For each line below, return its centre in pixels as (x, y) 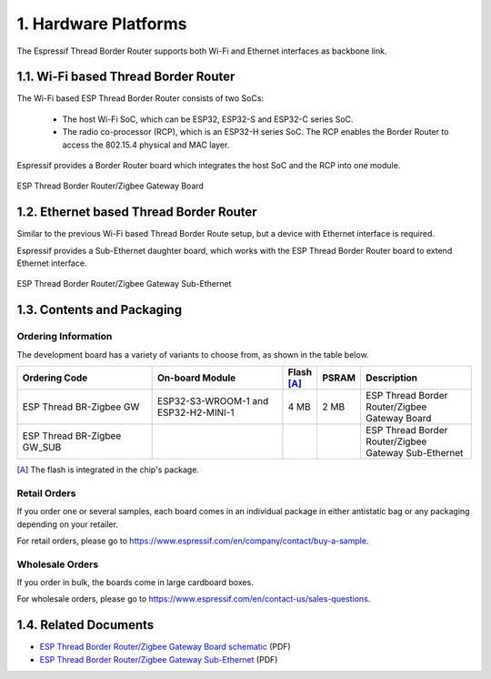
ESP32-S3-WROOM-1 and (213, 401)
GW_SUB (42, 448)
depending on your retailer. (67, 524)
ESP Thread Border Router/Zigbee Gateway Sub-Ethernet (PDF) (159, 659)
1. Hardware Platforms (102, 24)
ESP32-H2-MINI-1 (195, 412)
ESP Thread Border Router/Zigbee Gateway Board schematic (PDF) (165, 647)
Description (391, 378)
